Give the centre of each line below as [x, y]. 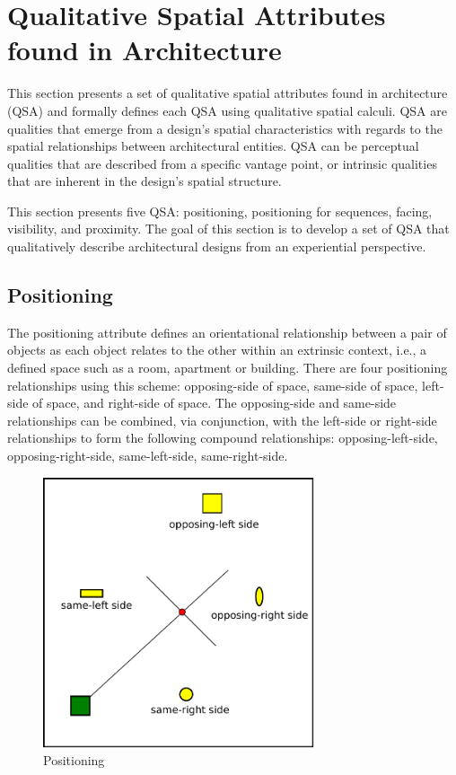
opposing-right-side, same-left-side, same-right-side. [148, 456]
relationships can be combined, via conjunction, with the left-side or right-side [222, 420]
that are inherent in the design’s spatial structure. [145, 181]
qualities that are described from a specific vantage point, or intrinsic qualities [222, 163]
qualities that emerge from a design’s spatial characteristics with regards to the [225, 128]
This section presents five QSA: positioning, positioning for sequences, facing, [220, 211]
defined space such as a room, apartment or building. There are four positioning [228, 368]
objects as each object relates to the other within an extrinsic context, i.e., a [217, 350]
